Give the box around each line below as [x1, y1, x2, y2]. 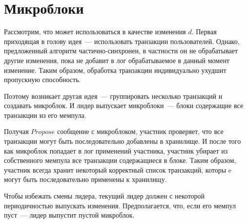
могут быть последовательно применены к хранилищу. [4, 174, 167, 184]
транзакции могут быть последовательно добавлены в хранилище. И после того [4, 136, 241, 146]
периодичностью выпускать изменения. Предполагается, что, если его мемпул [4, 200, 236, 210]
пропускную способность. [4, 74, 81, 85]
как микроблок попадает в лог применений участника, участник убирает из [4, 145, 228, 156]
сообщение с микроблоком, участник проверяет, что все [57, 126, 224, 136]
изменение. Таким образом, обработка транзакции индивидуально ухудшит [4, 65, 226, 75]
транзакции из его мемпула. [4, 110, 86, 120]
